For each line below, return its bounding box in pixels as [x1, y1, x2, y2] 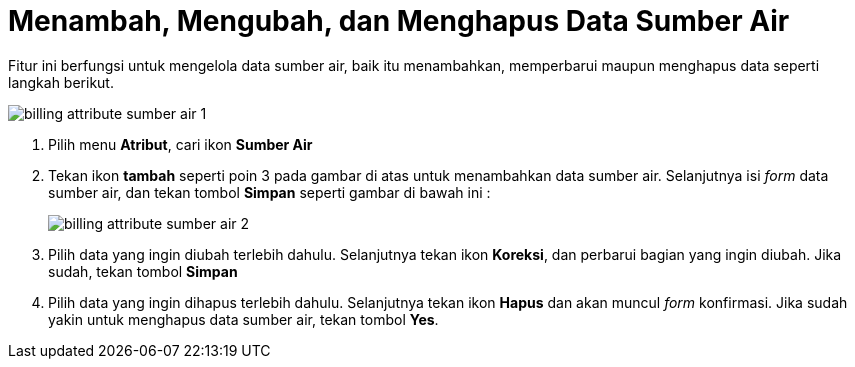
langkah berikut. [8, 73, 114, 91]
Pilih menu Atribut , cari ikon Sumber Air [48, 135, 313, 153]
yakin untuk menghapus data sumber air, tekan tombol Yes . [48, 310, 439, 328]
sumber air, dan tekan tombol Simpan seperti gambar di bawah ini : [48, 183, 491, 201]
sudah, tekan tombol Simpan [48, 262, 238, 280]
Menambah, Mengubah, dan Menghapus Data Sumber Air [8, 4, 790, 38]
